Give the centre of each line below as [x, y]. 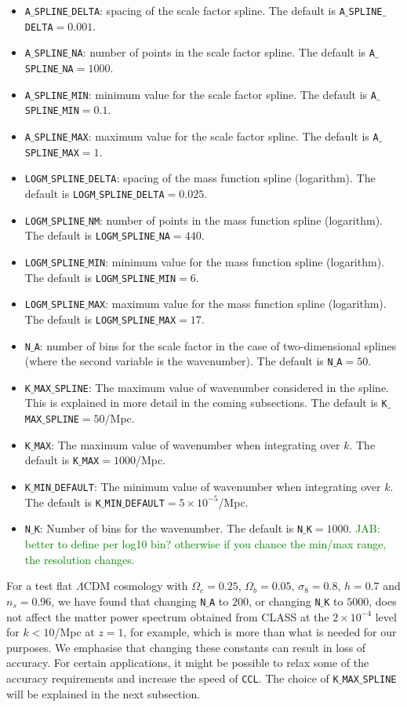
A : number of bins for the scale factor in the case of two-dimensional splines [215, 345]
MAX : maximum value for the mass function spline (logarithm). [237, 304]
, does [383, 601]
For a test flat [40, 586]
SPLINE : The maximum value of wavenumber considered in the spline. [222, 387]
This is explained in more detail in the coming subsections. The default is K [206, 403]
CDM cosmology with [136, 586]
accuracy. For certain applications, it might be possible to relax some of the [188, 663]
